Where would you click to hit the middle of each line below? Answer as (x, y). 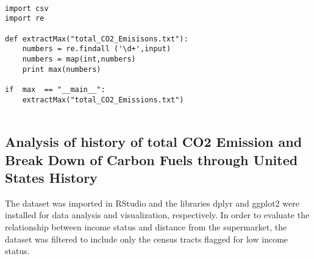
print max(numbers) (62, 69)
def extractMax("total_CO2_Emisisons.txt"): (97, 39)
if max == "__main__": (55, 89)
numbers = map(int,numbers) (79, 59)
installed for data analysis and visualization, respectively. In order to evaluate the (157, 215)
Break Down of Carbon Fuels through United (152, 159)
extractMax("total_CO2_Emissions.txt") (103, 100)
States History (51, 178)
